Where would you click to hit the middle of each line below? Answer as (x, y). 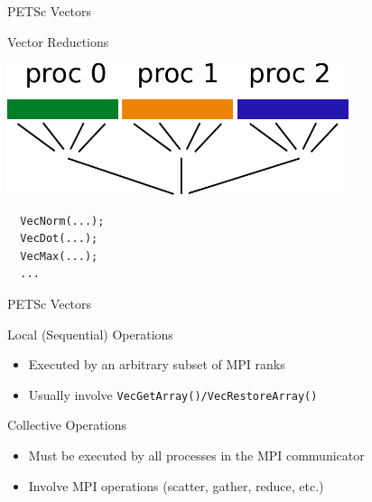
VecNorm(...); (62, 221)
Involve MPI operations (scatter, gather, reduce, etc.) (176, 485)
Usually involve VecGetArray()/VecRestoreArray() (173, 394)
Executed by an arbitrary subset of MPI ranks (157, 364)
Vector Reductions (58, 41)
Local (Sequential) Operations (90, 334)
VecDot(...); (59, 239)
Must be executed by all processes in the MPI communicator (196, 455)
